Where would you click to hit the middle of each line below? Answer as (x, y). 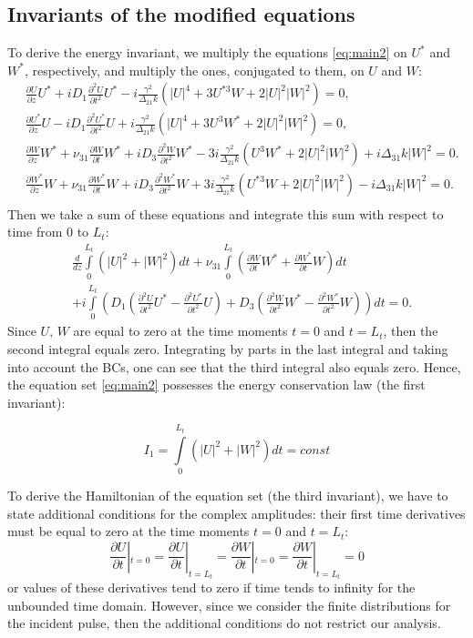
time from (35, 232)
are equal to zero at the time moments (180, 331)
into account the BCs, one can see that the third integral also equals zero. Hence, (234, 366)
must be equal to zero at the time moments (129, 531)
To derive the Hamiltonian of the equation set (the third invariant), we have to (228, 496)
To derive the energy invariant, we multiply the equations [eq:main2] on (207, 52)
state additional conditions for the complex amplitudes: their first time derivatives (236, 513)
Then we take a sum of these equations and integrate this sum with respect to (226, 213)
